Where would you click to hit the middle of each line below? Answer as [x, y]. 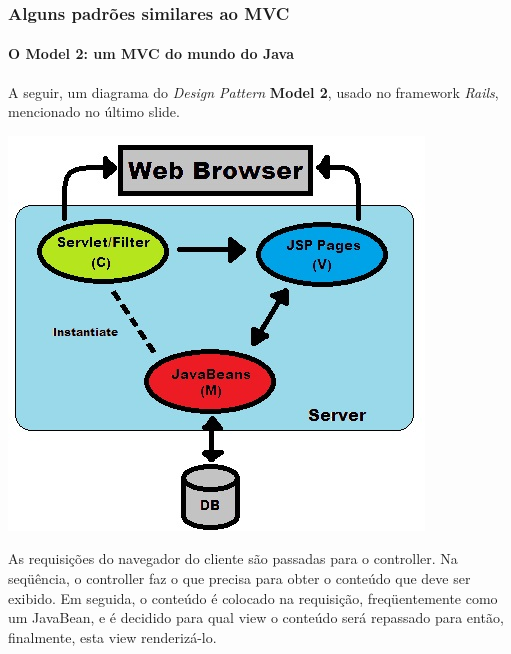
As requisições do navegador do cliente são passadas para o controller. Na [233, 558]
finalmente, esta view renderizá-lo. [112, 636]
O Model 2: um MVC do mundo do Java [151, 53]
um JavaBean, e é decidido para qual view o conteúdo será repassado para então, [256, 617]
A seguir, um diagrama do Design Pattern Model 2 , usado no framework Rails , [253, 91]
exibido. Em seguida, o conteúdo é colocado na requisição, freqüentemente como [253, 597]
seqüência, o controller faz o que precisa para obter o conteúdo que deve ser [239, 578]
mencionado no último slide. [94, 111]
